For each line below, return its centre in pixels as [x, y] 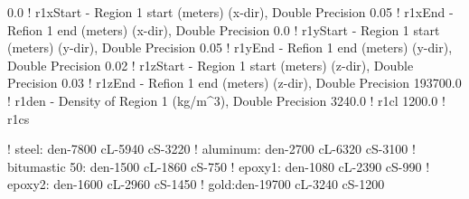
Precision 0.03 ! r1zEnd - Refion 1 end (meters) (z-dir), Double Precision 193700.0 [234, 83]
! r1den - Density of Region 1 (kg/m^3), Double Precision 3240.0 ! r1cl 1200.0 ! [226, 100]
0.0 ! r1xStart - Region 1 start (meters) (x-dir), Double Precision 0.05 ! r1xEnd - [230, 12]
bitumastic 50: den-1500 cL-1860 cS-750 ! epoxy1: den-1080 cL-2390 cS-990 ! [219, 166]
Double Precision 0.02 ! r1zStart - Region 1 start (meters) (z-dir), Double [211, 65]
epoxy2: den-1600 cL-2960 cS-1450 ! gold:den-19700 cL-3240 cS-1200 [196, 184]
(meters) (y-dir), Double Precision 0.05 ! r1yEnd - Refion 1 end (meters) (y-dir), [230, 47]
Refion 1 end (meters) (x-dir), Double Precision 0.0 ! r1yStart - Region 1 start [224, 29]
